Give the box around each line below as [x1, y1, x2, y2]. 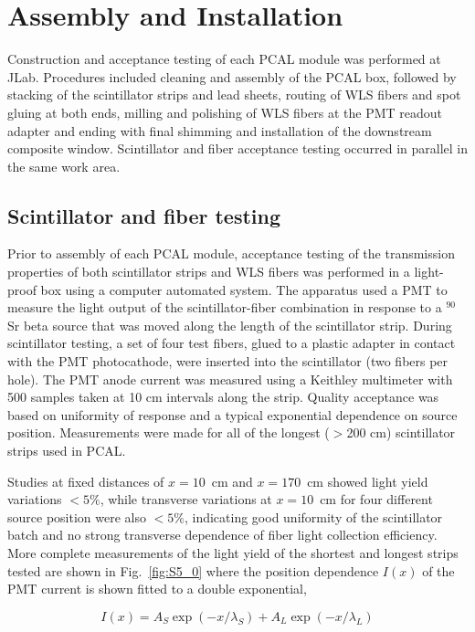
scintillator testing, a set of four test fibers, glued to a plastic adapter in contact [7, 333, 456, 353]
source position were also [7, 507, 146, 526]
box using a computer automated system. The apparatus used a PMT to [40, 279, 448, 299]
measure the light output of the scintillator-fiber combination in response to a [7, 298, 442, 317]
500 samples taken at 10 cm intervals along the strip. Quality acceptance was [7, 387, 439, 406]
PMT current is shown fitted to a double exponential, [7, 579, 307, 598]
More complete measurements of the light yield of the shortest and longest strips [7, 542, 459, 562]
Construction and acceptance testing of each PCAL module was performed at [7, 49, 441, 68]
